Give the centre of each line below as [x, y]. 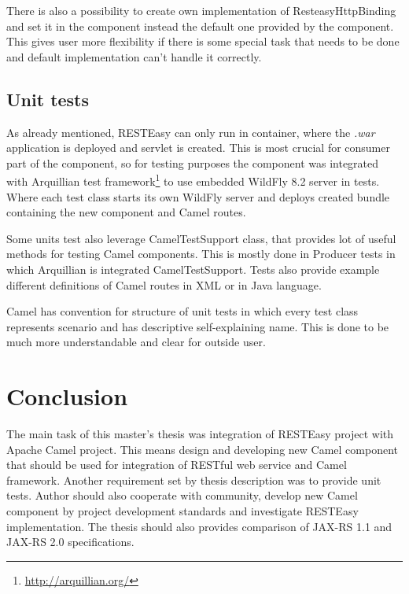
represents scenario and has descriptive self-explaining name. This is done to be [198, 326]
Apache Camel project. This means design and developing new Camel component [203, 449]
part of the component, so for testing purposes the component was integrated [193, 162]
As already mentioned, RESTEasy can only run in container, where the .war [191, 132]
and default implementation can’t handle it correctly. [134, 56]
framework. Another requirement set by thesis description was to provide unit [194, 480]
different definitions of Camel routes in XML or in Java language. [164, 284]
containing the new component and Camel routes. [126, 212]
